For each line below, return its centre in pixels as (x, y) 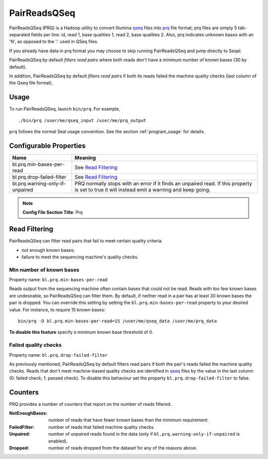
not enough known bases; (48, 250)
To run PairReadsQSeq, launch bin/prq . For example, (65, 109)
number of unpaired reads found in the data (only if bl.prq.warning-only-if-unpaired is (144, 434)
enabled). (58, 441)
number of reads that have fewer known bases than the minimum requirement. (129, 420)
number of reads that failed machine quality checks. (101, 427)
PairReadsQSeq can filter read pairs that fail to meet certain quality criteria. (86, 241)
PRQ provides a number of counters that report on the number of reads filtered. (90, 404)
